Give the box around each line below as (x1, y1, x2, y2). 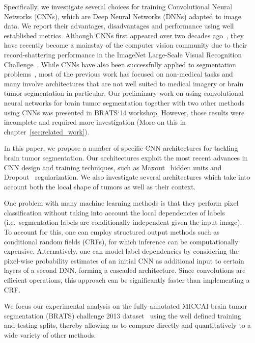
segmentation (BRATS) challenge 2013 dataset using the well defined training (4, 310, 241, 320)
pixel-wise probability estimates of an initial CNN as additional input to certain (4, 255, 244, 265)
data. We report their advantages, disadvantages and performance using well (4, 21, 234, 31)
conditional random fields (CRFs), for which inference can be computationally (4, 236, 239, 246)
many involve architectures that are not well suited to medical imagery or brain (4, 78, 244, 88)
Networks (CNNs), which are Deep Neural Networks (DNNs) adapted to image (4, 11, 242, 21)
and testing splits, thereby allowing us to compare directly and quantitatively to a (4, 320, 251, 330)
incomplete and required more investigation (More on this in (4, 117, 186, 127)
